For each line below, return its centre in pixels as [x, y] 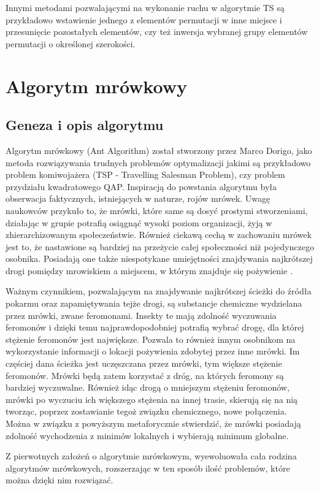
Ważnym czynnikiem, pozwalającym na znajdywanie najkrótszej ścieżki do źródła [159, 291]
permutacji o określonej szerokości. [71, 43]
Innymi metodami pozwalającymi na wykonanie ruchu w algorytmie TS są [145, 7]
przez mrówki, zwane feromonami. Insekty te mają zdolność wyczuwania [141, 315]
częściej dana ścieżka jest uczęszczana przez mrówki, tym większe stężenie [144, 363]
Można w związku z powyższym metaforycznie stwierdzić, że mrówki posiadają [153, 423]
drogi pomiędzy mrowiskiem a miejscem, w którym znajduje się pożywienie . [149, 270]
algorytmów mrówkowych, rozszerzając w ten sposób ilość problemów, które [148, 468]
